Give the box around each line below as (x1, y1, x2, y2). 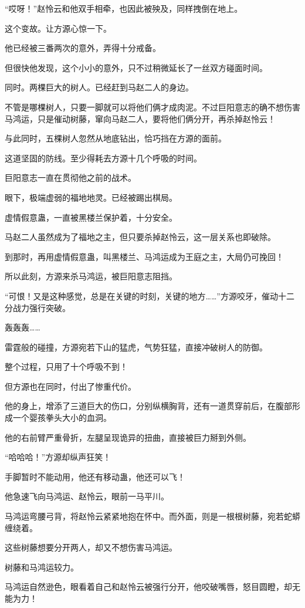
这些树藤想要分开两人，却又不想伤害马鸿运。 (5, 541, 177, 553)
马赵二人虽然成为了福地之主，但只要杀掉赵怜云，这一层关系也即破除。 (5, 231, 276, 243)
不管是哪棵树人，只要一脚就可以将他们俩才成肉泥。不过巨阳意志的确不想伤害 (5, 100, 300, 113)
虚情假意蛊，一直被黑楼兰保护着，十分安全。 (5, 211, 177, 223)
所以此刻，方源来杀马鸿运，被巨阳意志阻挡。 (5, 270, 177, 282)
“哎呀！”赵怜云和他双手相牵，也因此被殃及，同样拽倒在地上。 (5, 2, 243, 14)
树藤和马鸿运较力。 (5, 560, 79, 573)
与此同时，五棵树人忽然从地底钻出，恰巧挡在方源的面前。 (5, 132, 226, 144)
